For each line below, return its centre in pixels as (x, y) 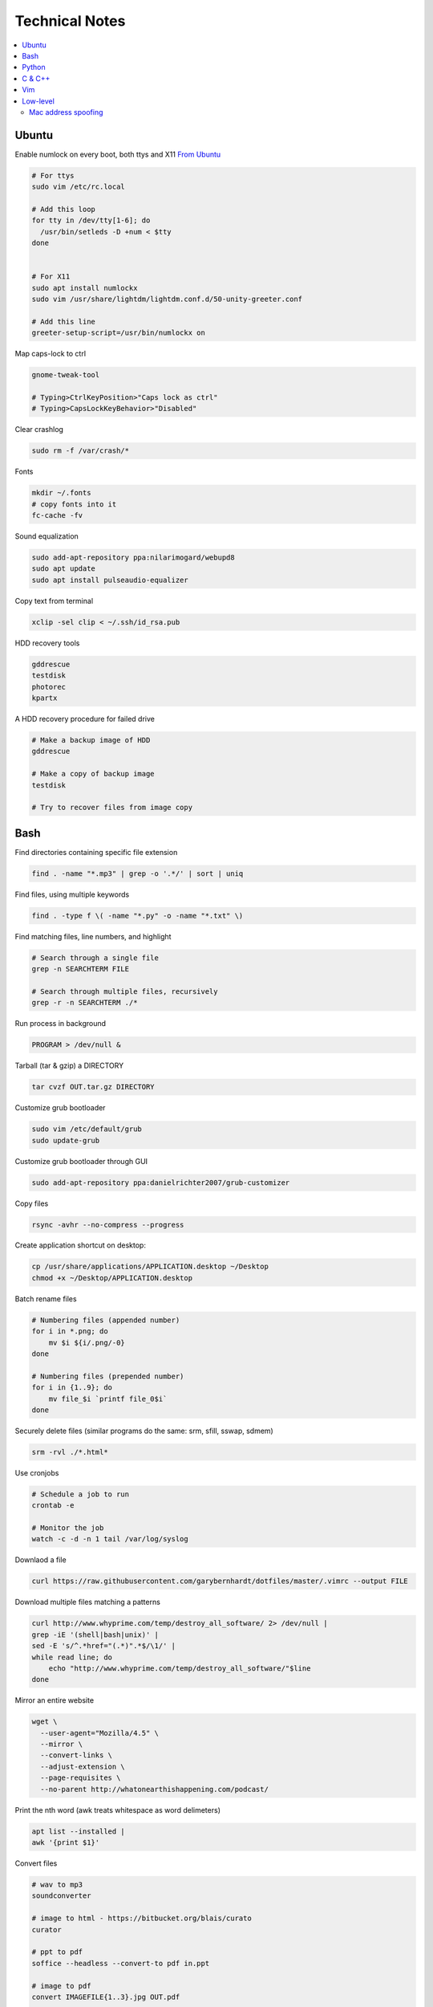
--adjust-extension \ (83, 1767)
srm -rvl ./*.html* (70, 1452)
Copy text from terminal (54, 600)
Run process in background (61, 1024)
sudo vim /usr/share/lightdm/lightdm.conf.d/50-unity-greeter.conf (167, 299)
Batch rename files (46, 1299)
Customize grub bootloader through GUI (81, 1161)
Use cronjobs (37, 1472)
